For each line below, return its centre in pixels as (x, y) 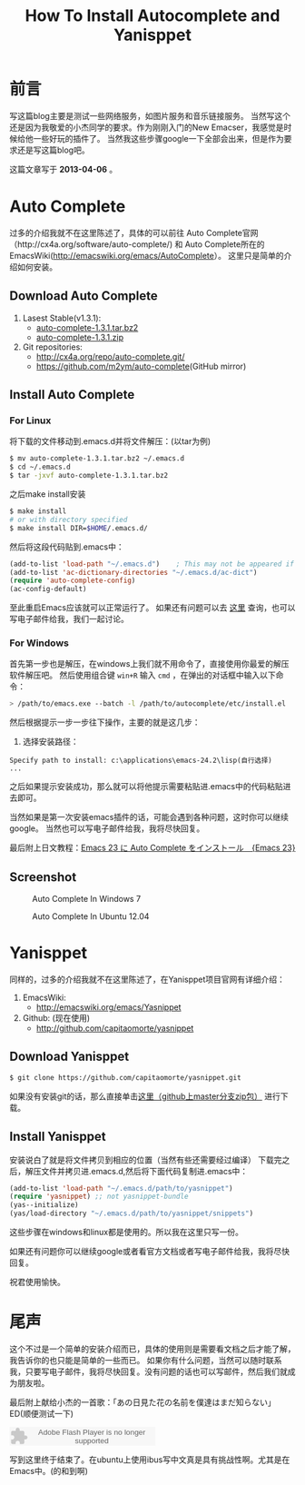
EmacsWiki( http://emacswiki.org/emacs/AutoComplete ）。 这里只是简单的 (147, 255)
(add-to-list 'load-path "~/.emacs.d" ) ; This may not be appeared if (152, 564)
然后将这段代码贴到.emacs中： (67, 547)
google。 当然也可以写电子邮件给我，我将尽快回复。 (107, 828)
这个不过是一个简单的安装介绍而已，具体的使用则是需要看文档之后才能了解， (152, 1349)
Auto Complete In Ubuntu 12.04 (91, 916)
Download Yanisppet (69, 1057)
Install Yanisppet (58, 1137)
